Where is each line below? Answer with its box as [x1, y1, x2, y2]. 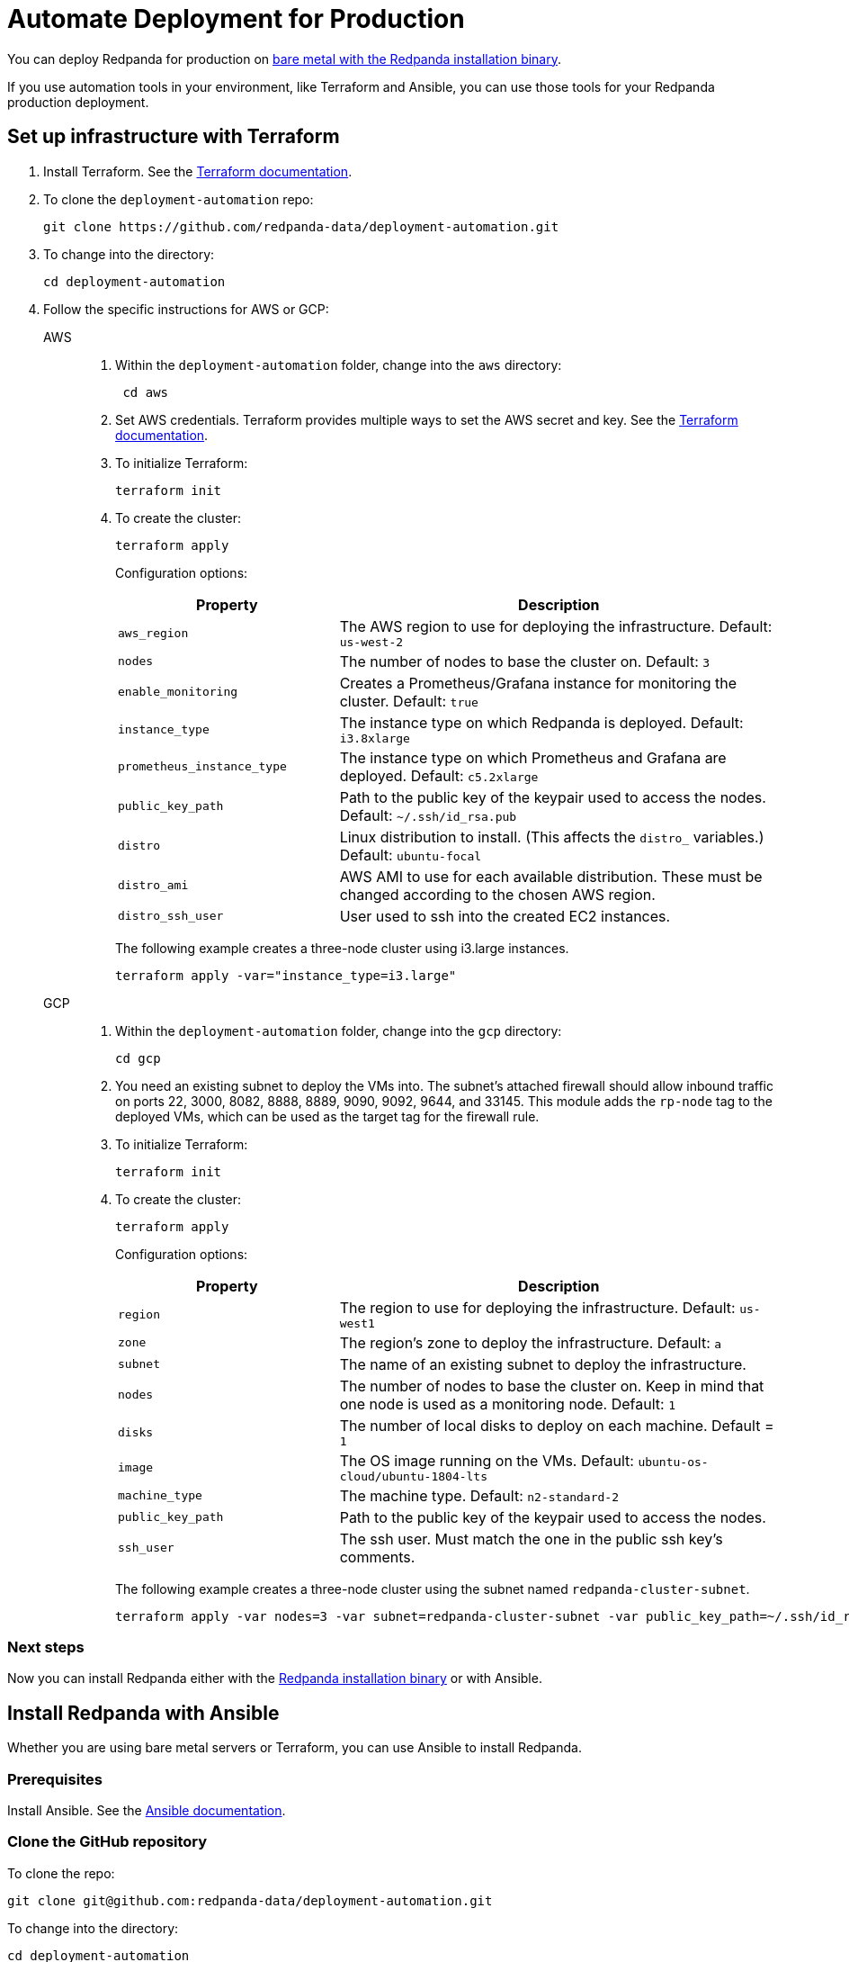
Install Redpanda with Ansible [7, 1701, 280, 1724]
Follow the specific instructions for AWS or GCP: [43, 301, 329, 317]
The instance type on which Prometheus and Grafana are [339, 748, 727, 767]
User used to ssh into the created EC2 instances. [339, 906, 671, 925]
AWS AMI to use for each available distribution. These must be [339, 867, 763, 886]
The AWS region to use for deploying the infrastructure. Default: [339, 616, 773, 635]
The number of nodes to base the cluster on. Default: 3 [339, 652, 710, 670]
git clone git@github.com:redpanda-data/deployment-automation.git [7, 1893, 493, 1908]
